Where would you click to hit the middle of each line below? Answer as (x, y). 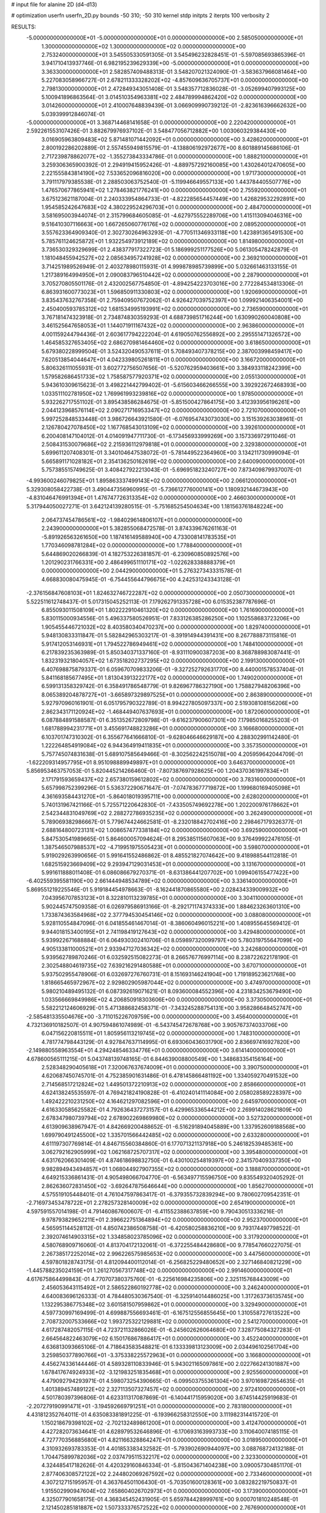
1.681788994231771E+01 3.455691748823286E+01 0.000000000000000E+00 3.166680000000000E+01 (173, 729)
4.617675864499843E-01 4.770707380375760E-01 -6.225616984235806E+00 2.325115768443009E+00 (158, 1279)
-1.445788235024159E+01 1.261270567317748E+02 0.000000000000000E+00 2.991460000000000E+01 (159, 1270)
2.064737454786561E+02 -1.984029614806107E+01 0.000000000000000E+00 (142, 520)
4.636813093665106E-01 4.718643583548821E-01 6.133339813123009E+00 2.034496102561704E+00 (170, 1347)
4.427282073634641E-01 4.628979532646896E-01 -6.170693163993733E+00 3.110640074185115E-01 (170, 1431)
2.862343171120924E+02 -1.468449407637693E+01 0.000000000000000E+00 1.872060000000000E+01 (176, 712)
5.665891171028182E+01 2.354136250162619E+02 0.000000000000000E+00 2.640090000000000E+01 (173, 461)
